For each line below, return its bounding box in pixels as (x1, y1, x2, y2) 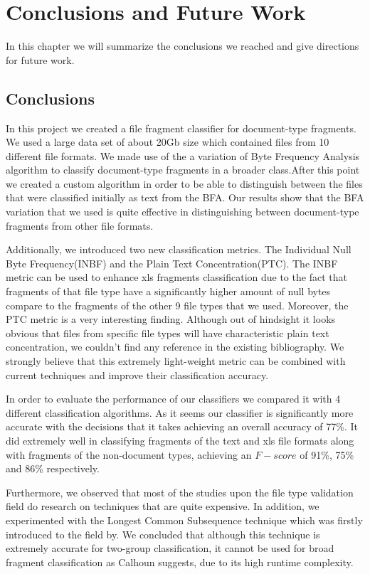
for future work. (6, 52, 75, 67)
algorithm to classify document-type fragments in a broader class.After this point (6, 162, 360, 177)
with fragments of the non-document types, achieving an (6, 447, 252, 462)
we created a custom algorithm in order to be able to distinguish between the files (6, 176, 363, 191)
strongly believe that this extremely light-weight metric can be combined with (6, 354, 346, 368)
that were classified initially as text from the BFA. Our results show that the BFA (6, 190, 364, 205)
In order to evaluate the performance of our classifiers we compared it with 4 (6, 391, 341, 406)
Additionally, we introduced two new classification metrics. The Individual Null (6, 242, 351, 257)
